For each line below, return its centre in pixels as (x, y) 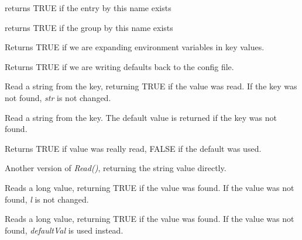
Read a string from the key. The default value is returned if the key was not (141, 117)
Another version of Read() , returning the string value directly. (116, 168)
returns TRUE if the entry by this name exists (88, 8)
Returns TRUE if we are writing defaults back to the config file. (119, 66)
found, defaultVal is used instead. (64, 230)
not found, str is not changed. (58, 97)
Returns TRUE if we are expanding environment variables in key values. (135, 47)
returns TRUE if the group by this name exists (89, 27)
